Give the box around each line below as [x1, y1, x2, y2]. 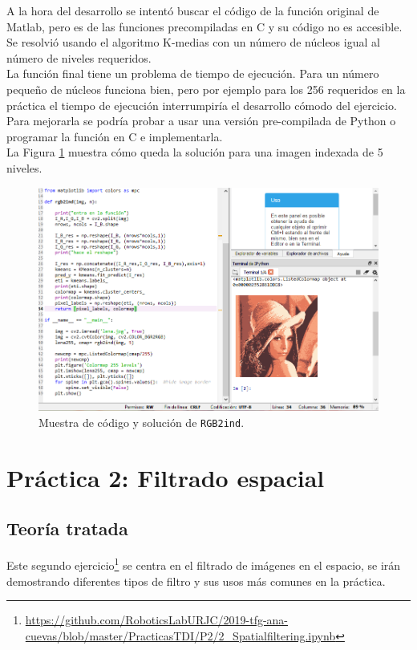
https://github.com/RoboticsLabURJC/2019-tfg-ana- [25, 611, 289, 628]
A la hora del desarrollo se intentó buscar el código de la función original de [6, 2, 379, 18]
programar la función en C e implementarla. [6, 128, 223, 144]
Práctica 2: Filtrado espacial [6, 461, 325, 494]
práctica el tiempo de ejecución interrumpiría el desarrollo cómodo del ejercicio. [6, 96, 397, 113]
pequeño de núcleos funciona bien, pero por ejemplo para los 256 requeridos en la [6, 80, 406, 97]
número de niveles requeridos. [6, 49, 152, 66]
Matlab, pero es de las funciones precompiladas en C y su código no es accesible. [6, 18, 403, 35]
